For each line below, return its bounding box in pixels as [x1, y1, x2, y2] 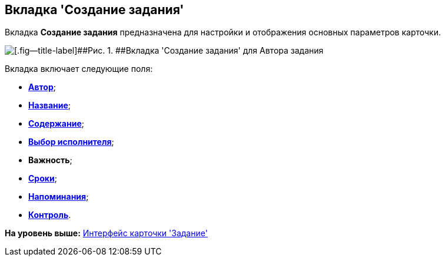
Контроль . [28, 210, 71, 220]
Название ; [28, 100, 71, 111]
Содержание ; [28, 118, 84, 129]
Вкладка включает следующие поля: [5, 64, 153, 74]
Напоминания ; [28, 191, 89, 202]
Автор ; [28, 82, 56, 92]
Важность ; [28, 155, 72, 166]
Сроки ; [28, 173, 57, 184]
